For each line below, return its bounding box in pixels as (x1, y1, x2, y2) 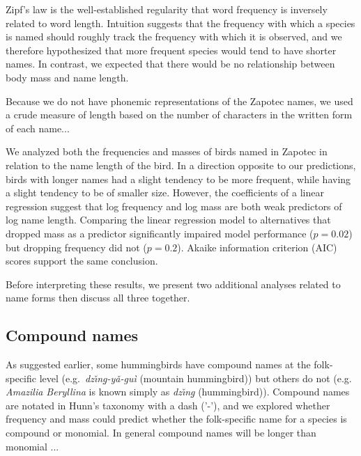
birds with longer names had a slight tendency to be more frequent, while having (6, 171, 351, 186)
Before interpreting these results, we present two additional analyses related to (6, 276, 341, 291)
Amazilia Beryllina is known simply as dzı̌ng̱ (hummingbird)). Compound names (6, 384, 350, 399)
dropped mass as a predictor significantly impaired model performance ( (6, 226, 314, 240)
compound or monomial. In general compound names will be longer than (6, 425, 316, 440)
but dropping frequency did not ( (6, 239, 147, 254)
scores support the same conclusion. (6, 253, 158, 268)
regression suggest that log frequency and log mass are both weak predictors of (6, 198, 342, 213)
